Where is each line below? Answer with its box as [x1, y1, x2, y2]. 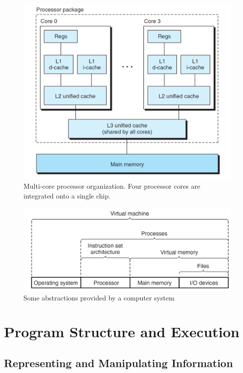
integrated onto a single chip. [23, 190, 110, 200]
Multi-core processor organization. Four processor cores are [23, 181, 200, 191]
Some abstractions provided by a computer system [23, 293, 175, 303]
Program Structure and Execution [4, 322, 240, 342]
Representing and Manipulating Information [4, 355, 233, 370]
